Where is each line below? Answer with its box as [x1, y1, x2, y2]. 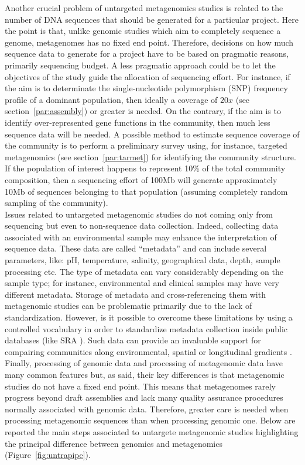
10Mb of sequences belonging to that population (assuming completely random [5, 185, 288, 197]
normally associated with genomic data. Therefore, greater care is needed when [5, 402, 289, 415]
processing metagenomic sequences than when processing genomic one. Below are [5, 414, 296, 426]
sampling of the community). [5, 197, 108, 209]
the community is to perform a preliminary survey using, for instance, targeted [5, 139, 287, 151]
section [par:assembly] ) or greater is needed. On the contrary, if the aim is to [5, 105, 281, 117]
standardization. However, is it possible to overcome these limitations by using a [5, 311, 293, 323]
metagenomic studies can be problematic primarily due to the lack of [5, 299, 252, 312]
